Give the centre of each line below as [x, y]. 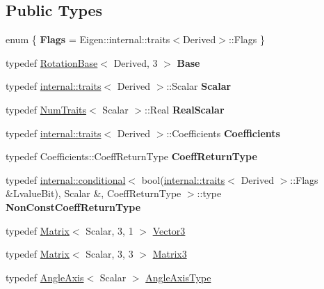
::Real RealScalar [185, 109]
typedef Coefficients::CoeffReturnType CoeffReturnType [131, 156]
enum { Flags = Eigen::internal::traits [88, 39]
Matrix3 [170, 254]
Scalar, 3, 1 [110, 230]
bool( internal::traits [183, 179]
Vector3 [169, 230]
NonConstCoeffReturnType [73, 206]
